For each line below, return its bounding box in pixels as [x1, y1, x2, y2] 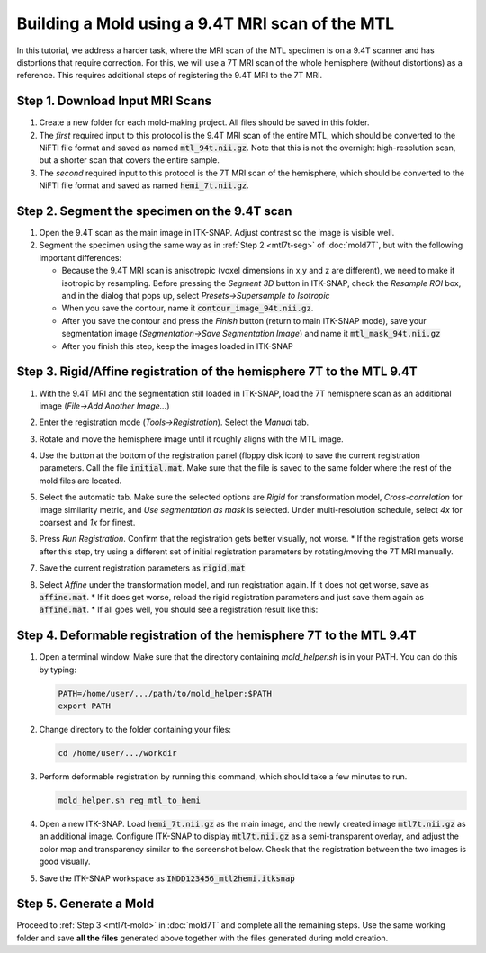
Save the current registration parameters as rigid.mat [39, 562, 247, 573]
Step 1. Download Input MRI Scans [16, 94, 211, 109]
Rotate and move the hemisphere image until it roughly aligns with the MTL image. [39, 433, 344, 445]
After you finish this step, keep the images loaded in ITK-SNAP [61, 340, 293, 351]
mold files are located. [39, 475, 122, 486]
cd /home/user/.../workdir [58, 748, 177, 759]
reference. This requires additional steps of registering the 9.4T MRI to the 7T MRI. [16, 70, 323, 81]
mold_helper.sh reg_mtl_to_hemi [58, 795, 202, 805]
